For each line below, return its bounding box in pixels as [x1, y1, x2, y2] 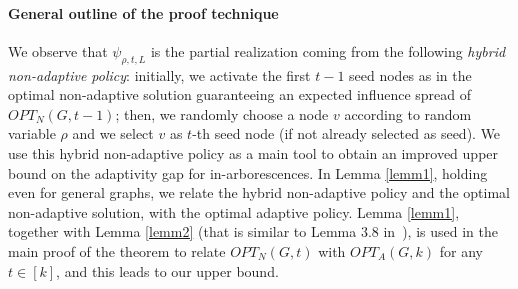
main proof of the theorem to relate [8, 240, 226, 261]
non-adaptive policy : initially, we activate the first [8, 64, 311, 85]
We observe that [8, 40, 108, 61]
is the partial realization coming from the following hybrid [150, 40, 506, 61]
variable [8, 123, 56, 144]
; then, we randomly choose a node [115, 103, 329, 124]
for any [439, 240, 483, 261]
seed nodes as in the [349, 64, 472, 85]
